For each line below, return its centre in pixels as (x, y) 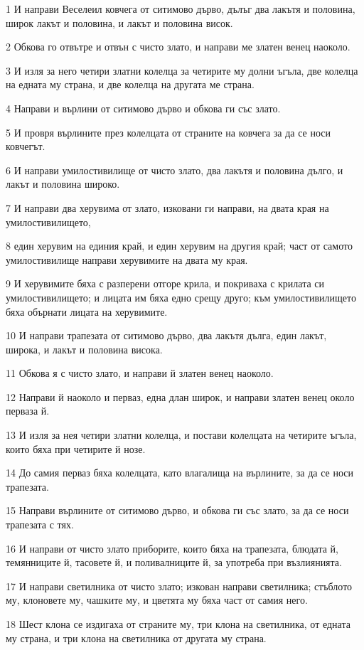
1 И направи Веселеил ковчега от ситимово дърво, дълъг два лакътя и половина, (181, 9)
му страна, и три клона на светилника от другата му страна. (136, 638)
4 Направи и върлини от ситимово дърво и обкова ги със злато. (143, 108)
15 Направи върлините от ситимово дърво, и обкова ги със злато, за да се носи (177, 510)
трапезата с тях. (40, 524)
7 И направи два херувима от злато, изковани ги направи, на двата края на (167, 207)
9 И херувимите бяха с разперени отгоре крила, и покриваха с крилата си (165, 283)
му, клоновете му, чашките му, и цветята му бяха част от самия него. (157, 600)
